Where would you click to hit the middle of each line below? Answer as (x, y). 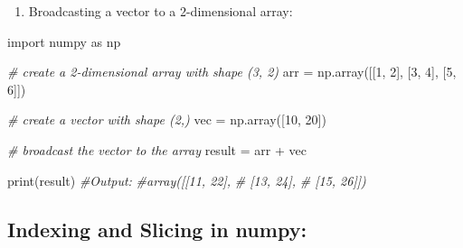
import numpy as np (64, 41)
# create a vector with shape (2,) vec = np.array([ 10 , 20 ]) (167, 119)
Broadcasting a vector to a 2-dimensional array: (161, 11)
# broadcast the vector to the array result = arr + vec (157, 149)
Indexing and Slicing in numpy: (157, 229)
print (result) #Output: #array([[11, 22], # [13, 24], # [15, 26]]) (187, 180)
